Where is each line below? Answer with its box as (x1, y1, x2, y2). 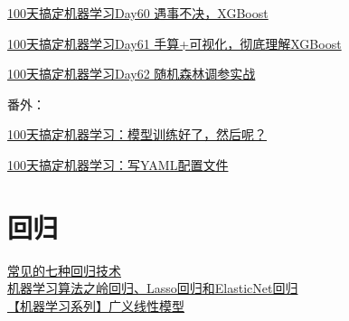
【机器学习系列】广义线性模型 (7, 296, 184, 315)
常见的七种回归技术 (7, 260, 121, 279)
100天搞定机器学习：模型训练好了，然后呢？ (7, 125, 267, 144)
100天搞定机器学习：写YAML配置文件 (7, 155, 229, 174)
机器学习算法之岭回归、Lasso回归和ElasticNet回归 (7, 279, 298, 297)
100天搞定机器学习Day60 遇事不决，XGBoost (7, 4, 269, 22)
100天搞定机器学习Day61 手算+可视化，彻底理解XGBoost (7, 33, 342, 52)
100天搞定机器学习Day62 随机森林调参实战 (7, 64, 256, 83)
